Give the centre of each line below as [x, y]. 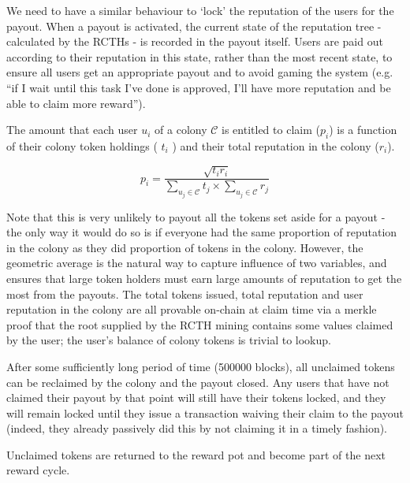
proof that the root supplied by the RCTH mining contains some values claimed [200, 324]
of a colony [181, 130]
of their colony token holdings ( [82, 145]
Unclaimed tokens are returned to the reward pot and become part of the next [196, 454]
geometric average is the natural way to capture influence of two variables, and [197, 263]
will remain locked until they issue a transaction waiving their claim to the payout [205, 412]
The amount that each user [72, 130]
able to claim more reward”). [76, 103]
